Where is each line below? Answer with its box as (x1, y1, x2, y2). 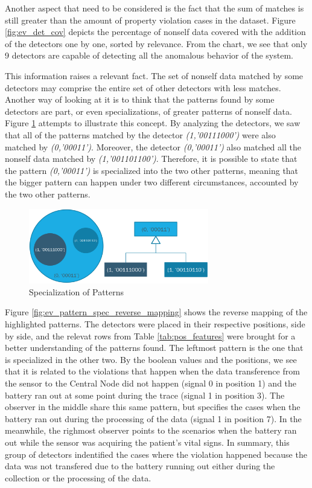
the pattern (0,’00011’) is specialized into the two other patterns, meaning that (5, 164, 299, 176)
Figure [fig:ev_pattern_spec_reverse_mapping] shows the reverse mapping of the (5, 306, 308, 318)
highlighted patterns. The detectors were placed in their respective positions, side (5, 318, 305, 330)
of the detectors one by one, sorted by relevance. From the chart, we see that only (5, 37, 308, 50)
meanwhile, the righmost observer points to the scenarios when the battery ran (5, 424, 297, 437)
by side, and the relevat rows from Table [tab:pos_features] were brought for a (5, 329, 296, 342)
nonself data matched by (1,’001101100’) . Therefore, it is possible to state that (5, 152, 298, 165)
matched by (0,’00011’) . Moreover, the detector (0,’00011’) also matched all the (5, 140, 301, 153)
